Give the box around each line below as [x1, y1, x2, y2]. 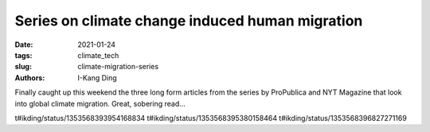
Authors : [14, 72, 45, 83]
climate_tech [77, 50, 119, 60]
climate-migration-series [77, 62, 159, 72]
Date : [14, 40, 33, 49]
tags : [14, 50, 33, 60]
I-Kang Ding [77, 72, 117, 83]
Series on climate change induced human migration [14, 12, 363, 29]
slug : [14, 62, 32, 72]
